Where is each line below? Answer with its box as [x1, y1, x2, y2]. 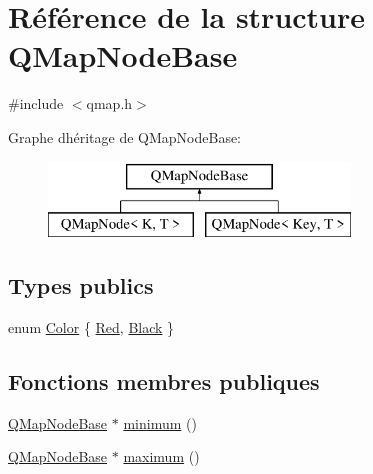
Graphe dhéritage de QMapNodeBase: [8, 126, 242, 147]
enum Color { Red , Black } [8, 316, 175, 337]
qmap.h [86, 93, 133, 114]
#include [8, 93, 64, 114]
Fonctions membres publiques [8, 365, 320, 396]
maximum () [123, 446, 200, 467]
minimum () [123, 412, 197, 433]
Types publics [8, 270, 154, 301]
